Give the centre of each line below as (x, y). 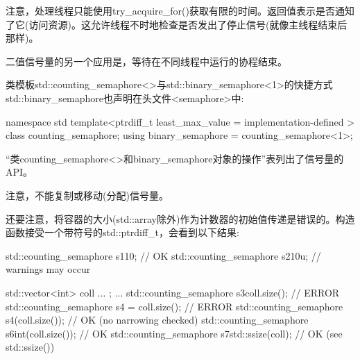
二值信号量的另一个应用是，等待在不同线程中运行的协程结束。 (146, 61)
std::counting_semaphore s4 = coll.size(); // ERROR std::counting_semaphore (174, 306)
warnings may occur (48, 269)
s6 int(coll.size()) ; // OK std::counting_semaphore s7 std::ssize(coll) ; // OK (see (174, 333)
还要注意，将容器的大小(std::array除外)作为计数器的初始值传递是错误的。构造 (180, 218)
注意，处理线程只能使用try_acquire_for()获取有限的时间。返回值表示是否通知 (180, 10)
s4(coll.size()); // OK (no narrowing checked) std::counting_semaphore (157, 320)
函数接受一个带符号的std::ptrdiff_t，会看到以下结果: (122, 232)
